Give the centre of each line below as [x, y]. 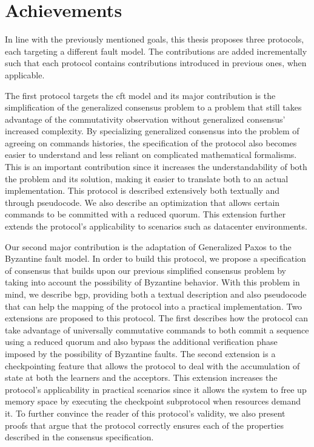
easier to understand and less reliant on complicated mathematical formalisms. [151, 155]
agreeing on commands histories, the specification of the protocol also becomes [151, 142]
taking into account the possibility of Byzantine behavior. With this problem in [152, 282]
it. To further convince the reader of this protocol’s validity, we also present [145, 413]
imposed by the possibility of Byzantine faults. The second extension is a [140, 353]
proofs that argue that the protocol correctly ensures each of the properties [144, 425]
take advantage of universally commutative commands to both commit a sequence [157, 329]
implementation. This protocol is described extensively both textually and [142, 190]
